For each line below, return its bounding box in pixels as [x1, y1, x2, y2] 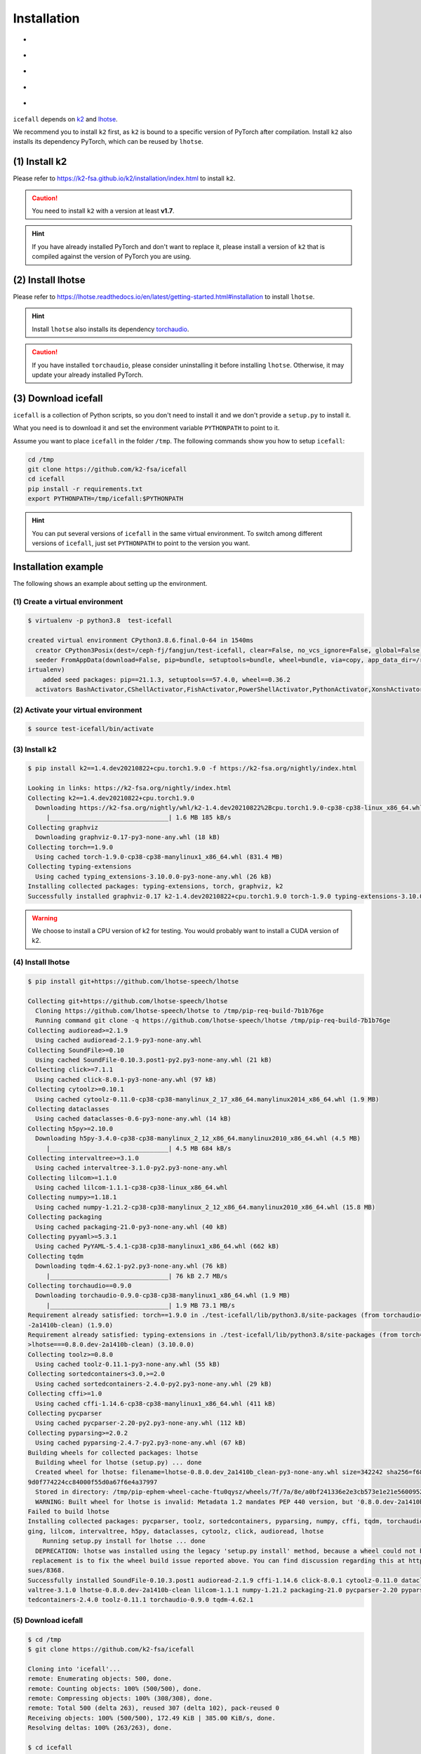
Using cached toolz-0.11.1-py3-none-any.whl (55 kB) [35, 1360, 220, 1368]
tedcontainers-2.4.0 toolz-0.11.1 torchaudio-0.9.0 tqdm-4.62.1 [27, 1596, 254, 1604]
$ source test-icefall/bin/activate [27, 725, 154, 733]
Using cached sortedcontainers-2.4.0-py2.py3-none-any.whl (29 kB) [35, 1379, 272, 1388]
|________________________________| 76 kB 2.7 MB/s [46, 1272, 228, 1280]
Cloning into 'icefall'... [27, 1665, 121, 1673]
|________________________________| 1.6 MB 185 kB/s [46, 814, 232, 822]
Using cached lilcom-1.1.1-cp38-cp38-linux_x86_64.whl [35, 1184, 228, 1192]
